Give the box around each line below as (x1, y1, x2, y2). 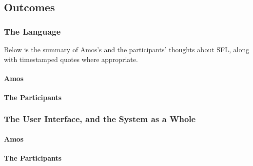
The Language (4, 25, 61, 37)
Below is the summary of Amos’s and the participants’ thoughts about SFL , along (4, 44, 250, 54)
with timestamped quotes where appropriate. (4, 54, 138, 64)
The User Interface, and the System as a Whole (4, 113, 196, 125)
